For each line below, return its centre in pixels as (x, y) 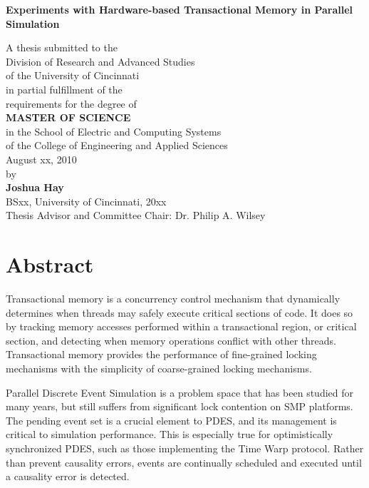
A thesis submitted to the (62, 47)
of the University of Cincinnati (73, 75)
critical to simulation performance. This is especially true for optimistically (170, 434)
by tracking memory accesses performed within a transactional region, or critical (181, 326)
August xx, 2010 (41, 159)
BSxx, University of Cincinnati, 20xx (86, 201)
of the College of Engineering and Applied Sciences (117, 145)
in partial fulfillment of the (64, 89)
